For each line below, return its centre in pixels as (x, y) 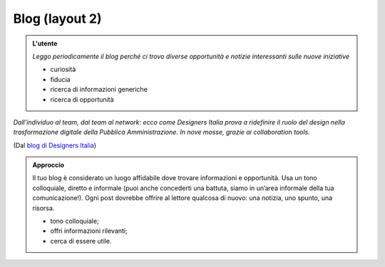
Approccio (48, 165)
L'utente (45, 43)
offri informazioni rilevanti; (89, 231)
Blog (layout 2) (58, 19)
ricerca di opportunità (82, 99)
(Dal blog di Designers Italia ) (55, 145)
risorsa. (43, 208)
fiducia (60, 79)
